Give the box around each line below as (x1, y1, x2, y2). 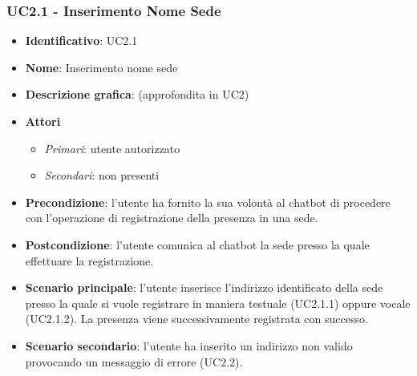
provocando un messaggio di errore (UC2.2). (25, 353, 243, 370)
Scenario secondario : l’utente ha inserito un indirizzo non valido (25, 337, 353, 354)
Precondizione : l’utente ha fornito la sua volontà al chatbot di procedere (25, 193, 391, 210)
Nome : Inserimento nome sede (25, 59, 178, 75)
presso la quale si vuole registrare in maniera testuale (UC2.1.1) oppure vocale (25, 294, 411, 311)
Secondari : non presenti (44, 167, 160, 184)
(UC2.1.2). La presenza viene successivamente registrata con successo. (25, 310, 368, 327)
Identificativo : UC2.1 (25, 32, 138, 49)
